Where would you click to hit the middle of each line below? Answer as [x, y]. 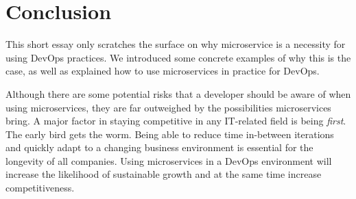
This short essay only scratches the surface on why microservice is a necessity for [176, 44]
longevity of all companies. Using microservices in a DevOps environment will [169, 160]
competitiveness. [40, 188]
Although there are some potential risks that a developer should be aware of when [178, 93]
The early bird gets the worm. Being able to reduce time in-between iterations [170, 134]
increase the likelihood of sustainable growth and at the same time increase [164, 174]
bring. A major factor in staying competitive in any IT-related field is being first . [176, 121]
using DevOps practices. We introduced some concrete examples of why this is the [178, 57]
